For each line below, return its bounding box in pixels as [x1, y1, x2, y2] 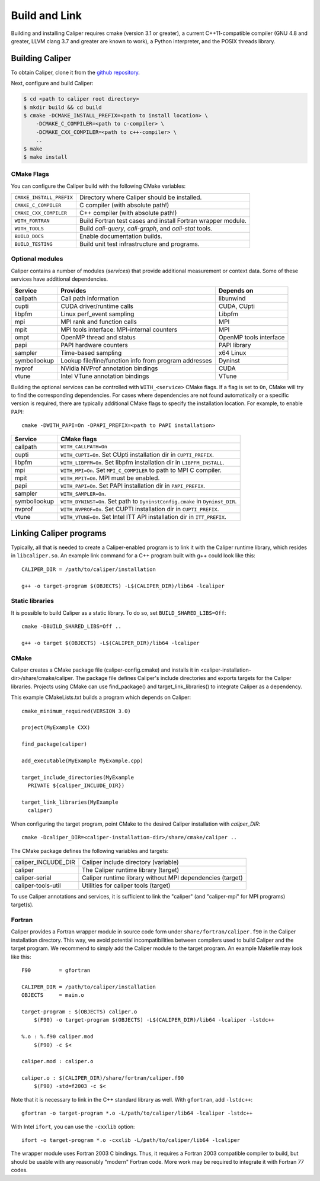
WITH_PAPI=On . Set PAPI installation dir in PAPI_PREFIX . [60, 482, 206, 490]
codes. [11, 1167, 28, 1174]
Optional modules [11, 255, 63, 263]
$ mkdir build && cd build [23, 104, 102, 111]
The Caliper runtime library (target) [82, 865, 180, 874]
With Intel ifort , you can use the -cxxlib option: [11, 1123, 135, 1130]
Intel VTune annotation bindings [60, 372, 149, 380]
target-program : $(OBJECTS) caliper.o [21, 1008, 137, 1015]
